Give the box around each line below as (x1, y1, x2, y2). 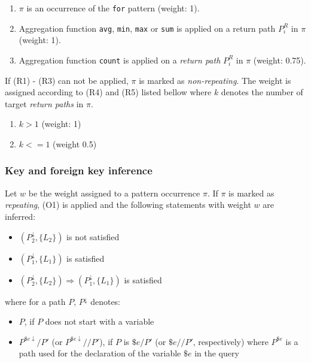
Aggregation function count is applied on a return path (19, 53, 221, 66)
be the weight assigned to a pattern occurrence (28, 186, 200, 199)
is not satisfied (66, 230, 120, 243)
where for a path (5, 295, 66, 307)
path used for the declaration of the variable (19, 347, 181, 359)
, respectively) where (193, 335, 269, 347)
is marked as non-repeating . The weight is (139, 74, 291, 86)
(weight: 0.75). (253, 53, 306, 66)
